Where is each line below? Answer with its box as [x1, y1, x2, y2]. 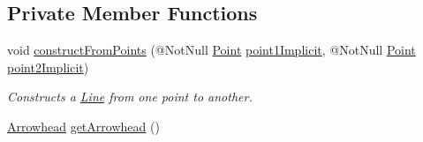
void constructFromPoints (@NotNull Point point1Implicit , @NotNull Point [7, 41, 416, 59]
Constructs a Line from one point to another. [7, 87, 253, 106]
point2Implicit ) [7, 57, 89, 76]
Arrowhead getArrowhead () [7, 116, 160, 135]
